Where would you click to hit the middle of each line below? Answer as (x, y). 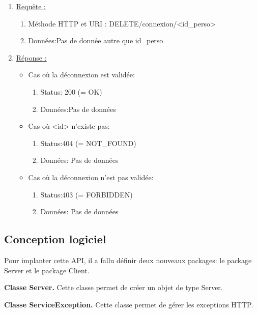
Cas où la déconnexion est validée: (81, 75)
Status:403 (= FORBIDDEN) (87, 194)
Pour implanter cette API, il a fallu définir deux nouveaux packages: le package (128, 260)
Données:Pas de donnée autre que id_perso (96, 40)
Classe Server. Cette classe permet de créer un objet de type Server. (113, 287)
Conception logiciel (55, 239)
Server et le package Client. (47, 270)
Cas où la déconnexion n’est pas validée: (91, 177)
